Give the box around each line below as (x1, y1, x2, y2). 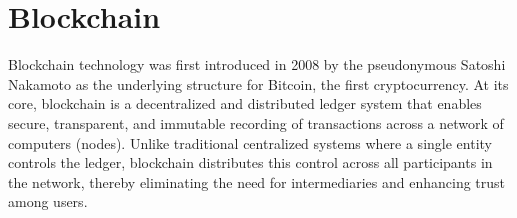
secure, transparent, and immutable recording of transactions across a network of (8, 112, 504, 133)
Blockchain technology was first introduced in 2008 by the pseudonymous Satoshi (8, 54, 506, 75)
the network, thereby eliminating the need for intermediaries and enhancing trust (8, 171, 506, 192)
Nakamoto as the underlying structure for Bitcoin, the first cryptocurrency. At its (8, 73, 509, 94)
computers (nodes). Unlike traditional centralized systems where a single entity (8, 132, 492, 153)
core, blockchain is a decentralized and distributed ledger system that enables (8, 93, 482, 114)
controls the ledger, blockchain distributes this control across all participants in (8, 152, 493, 173)
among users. (8, 191, 88, 212)
